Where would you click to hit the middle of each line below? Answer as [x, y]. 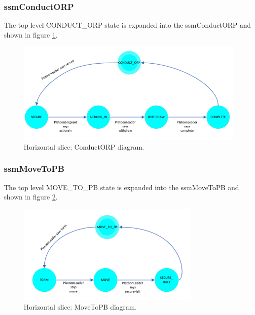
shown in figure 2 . [31, 197]
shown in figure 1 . [31, 34]
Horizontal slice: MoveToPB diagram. [80, 306]
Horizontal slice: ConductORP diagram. [84, 146]
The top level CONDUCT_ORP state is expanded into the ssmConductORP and [127, 25]
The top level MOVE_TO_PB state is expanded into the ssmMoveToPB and [122, 187]
